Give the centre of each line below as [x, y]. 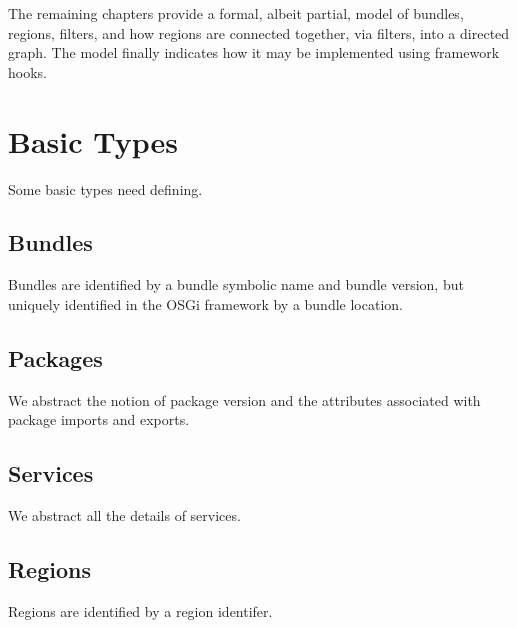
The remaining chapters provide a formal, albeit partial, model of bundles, [236, 13]
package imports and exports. [99, 419]
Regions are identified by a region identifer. [140, 610]
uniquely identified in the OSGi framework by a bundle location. [205, 303]
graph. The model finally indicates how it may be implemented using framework [254, 52]
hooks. [27, 71]
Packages [55, 357]
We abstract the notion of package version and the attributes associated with [244, 399]
